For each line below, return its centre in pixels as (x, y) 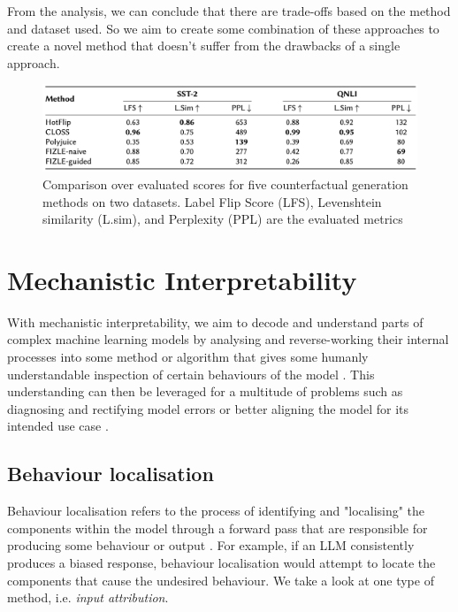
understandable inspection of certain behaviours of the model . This (191, 374)
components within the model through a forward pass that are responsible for (218, 528)
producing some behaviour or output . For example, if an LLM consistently (211, 545)
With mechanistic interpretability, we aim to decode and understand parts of (215, 321)
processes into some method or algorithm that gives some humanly (188, 357)
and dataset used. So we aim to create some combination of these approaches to (223, 28)
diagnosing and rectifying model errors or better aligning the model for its (208, 408)
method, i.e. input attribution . (88, 597)
